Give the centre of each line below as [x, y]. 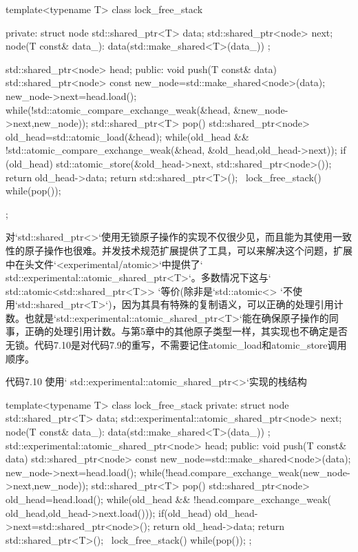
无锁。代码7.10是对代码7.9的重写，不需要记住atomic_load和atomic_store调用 [176, 345]
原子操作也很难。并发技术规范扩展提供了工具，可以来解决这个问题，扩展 [188, 250]
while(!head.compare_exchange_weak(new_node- [245, 472]
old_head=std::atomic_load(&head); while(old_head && [127, 136]
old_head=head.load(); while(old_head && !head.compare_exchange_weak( [168, 499]
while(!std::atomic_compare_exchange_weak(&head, [118, 109]
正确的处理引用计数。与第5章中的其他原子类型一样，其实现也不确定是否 [186, 331]
